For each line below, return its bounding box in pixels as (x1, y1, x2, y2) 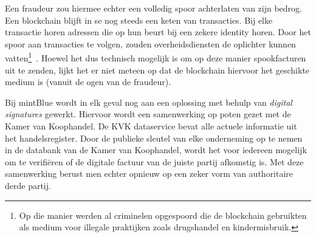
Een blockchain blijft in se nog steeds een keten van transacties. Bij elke (5, 13, 273, 26)
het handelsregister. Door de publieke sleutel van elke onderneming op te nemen (5, 131, 303, 144)
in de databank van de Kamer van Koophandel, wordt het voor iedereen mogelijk (5, 143, 307, 156)
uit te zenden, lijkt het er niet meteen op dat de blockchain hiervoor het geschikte (5, 63, 310, 76)
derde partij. (5, 179, 51, 191)
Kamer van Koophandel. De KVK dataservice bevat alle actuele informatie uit (5, 120, 297, 132)
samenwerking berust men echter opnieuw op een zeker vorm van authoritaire (5, 167, 294, 180)
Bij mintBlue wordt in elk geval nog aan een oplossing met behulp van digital (5, 95, 292, 108)
